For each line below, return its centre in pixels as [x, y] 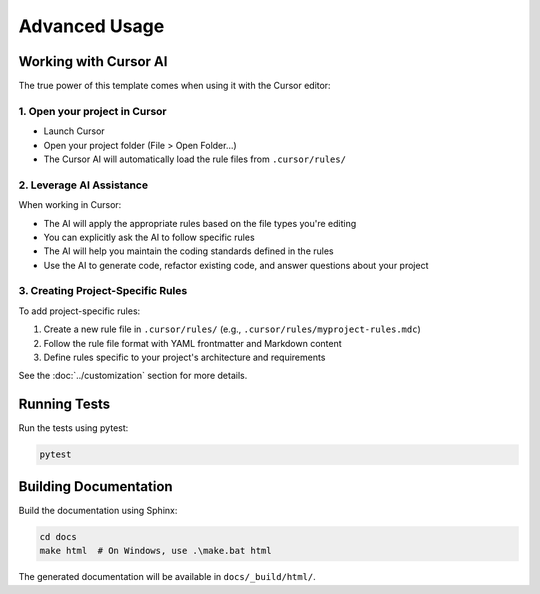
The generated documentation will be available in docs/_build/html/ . [167, 577]
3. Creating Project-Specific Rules [103, 291]
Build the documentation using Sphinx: [98, 510]
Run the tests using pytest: [73, 428]
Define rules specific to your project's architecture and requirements [184, 357]
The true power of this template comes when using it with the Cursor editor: [174, 86]
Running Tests [64, 404]
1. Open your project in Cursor [92, 111]
